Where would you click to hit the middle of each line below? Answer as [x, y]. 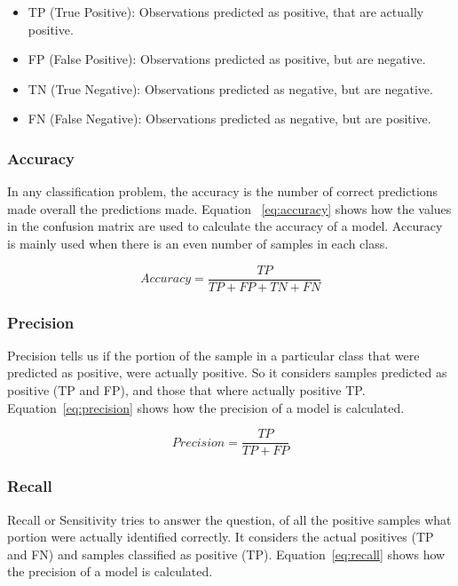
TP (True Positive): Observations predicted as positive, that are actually [226, 12]
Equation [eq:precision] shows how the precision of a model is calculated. [206, 407]
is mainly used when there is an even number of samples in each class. [198, 243]
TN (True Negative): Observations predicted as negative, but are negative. [230, 88]
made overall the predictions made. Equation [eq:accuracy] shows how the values [229, 208]
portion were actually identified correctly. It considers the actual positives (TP [221, 537]
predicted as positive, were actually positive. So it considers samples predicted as [227, 372]
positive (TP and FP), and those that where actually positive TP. [186, 390]
